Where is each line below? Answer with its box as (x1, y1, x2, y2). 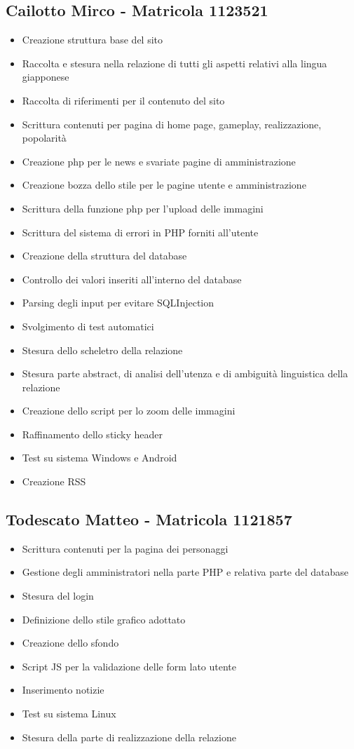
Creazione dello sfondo (22, 635, 119, 650)
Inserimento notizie (22, 682, 104, 697)
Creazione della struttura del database (22, 248, 187, 263)
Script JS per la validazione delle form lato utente (22, 659, 237, 673)
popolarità (22, 130, 67, 145)
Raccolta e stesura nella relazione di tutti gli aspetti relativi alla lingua (22, 55, 327, 70)
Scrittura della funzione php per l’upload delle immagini (22, 201, 264, 215)
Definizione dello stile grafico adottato (22, 612, 186, 626)
